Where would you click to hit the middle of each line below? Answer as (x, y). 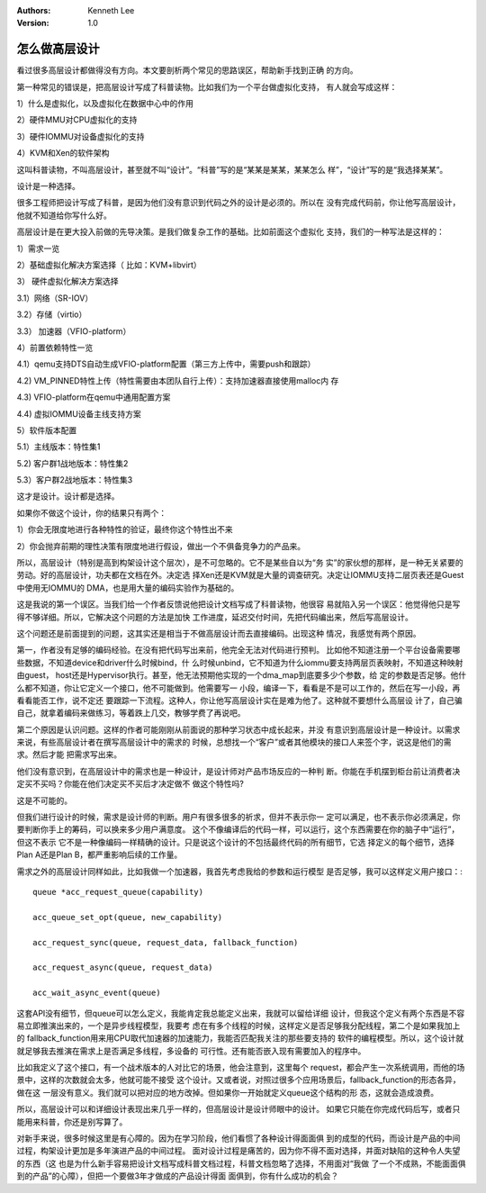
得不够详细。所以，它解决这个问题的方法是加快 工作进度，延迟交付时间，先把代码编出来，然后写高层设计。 (215, 617)
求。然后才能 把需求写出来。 (69, 755)
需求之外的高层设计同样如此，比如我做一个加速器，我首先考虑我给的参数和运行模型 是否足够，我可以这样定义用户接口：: (239, 871)
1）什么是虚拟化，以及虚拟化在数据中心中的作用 (105, 104)
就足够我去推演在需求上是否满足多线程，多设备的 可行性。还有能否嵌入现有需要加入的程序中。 (191, 1051)
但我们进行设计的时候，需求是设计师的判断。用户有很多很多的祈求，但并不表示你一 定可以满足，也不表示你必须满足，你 (238, 817)
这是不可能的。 (44, 800)
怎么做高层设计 (58, 49)
